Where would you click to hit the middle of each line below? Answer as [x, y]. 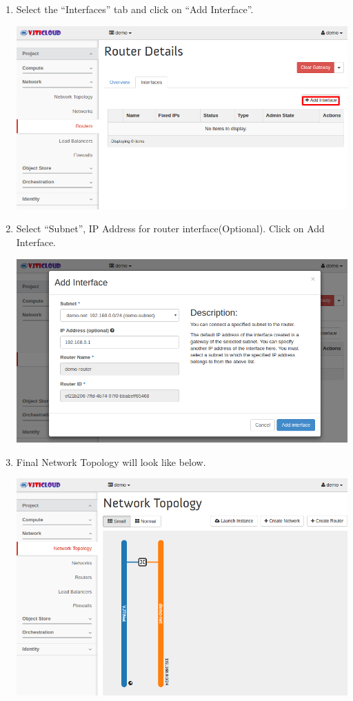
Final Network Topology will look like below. [111, 461]
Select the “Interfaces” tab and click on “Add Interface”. [135, 9]
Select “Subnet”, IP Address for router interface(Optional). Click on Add [170, 228]
